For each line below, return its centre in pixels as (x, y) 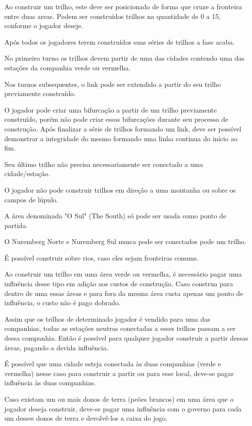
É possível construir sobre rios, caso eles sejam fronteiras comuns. (102, 257)
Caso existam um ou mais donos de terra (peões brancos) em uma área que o (119, 399)
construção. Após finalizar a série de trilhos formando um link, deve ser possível (123, 128)
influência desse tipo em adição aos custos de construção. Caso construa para (119, 284)
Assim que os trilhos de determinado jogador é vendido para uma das (107, 319)
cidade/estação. (27, 173)
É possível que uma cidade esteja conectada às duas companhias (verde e (113, 364)
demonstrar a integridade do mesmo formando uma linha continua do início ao (121, 138)
